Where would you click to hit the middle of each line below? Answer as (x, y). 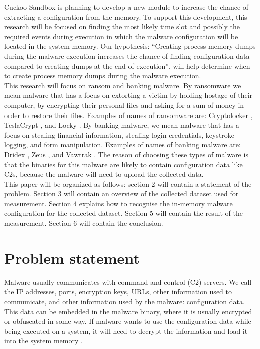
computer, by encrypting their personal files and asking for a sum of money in (124, 105)
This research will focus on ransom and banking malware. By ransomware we (123, 85)
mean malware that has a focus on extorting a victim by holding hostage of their (128, 95)
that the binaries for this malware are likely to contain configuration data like (123, 164)
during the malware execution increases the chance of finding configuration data (127, 55)
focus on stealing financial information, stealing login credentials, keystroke (119, 134)
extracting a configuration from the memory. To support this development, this (126, 16)
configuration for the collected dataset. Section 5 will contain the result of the (123, 213)
